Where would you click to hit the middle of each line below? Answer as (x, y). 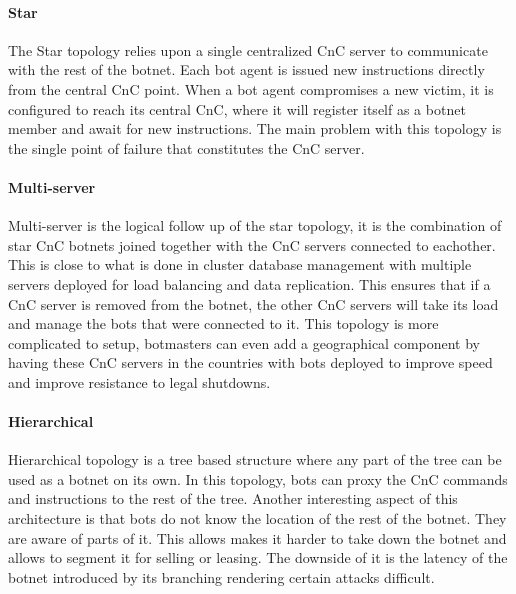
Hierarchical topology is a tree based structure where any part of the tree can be (255, 459)
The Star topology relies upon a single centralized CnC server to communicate (248, 49)
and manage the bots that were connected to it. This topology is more (223, 323)
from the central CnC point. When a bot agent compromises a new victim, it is (251, 88)
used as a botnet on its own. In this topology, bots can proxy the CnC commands (258, 478)
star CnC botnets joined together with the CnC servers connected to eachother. (252, 244)
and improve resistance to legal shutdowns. (139, 381)
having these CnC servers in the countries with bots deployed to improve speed (250, 362)
